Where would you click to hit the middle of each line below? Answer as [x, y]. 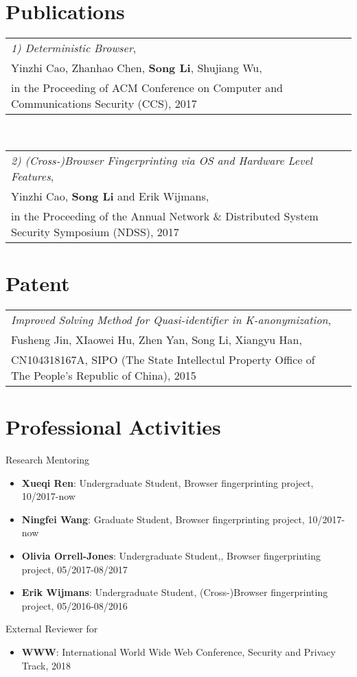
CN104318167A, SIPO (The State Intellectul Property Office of [163, 359]
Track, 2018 [46, 665]
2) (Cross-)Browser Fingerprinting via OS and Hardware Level [162, 160]
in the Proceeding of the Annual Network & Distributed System [165, 216]
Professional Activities [113, 427]
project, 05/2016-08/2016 [74, 605]
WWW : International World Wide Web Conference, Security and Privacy [178, 651]
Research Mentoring [48, 459]
